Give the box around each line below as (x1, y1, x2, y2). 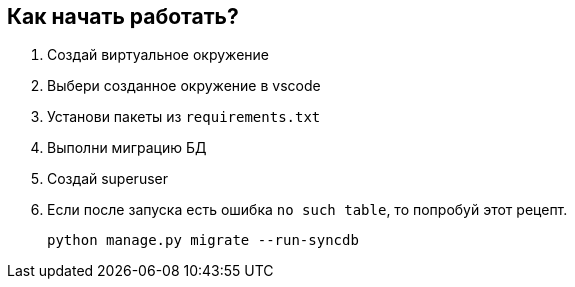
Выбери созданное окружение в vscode (47, 77, 321, 95)
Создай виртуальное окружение (47, 46, 269, 64)
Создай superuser (47, 170, 168, 188)
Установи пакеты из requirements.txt (47, 108, 321, 126)
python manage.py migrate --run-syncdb (47, 232, 359, 249)
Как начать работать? (7, 4, 239, 29)
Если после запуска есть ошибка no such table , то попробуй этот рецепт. (47, 201, 568, 219)
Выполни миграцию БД (47, 139, 207, 157)
